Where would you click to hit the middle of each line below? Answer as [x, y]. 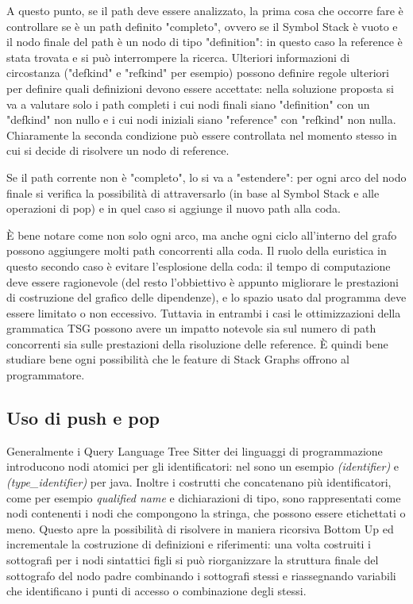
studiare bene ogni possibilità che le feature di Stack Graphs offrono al [178, 359]
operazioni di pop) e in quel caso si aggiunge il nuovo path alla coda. [174, 208]
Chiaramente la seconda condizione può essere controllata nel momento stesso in [202, 135]
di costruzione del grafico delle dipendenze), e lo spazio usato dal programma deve [206, 297]
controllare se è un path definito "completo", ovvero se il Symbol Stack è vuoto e [202, 26]
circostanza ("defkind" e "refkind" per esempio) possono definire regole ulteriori [198, 73]
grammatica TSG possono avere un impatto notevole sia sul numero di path [191, 328]
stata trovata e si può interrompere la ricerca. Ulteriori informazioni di [178, 57]
